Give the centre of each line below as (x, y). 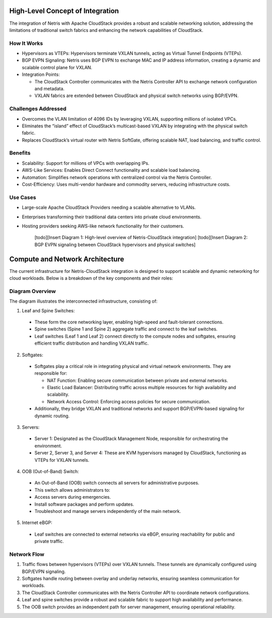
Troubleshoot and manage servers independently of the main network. (108, 511)
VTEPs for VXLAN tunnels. (62, 460)
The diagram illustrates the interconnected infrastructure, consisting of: (83, 301)
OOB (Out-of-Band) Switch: (50, 471)
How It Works (26, 43)
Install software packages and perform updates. (84, 504)
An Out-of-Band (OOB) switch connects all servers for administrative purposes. (117, 483)
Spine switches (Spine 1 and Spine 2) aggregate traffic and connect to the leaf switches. (126, 329)
